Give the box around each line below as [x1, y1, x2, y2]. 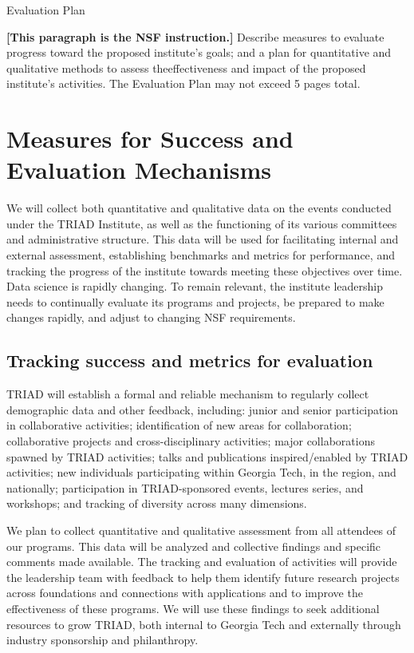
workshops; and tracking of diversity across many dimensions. [6, 495, 307, 512]
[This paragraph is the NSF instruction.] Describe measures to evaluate [6, 28, 384, 45]
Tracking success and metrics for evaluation [6, 348, 373, 373]
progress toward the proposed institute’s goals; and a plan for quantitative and [6, 44, 392, 61]
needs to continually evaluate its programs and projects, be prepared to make [6, 293, 384, 310]
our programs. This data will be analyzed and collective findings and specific [6, 537, 381, 554]
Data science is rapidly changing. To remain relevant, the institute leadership [6, 278, 383, 295]
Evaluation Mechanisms [6, 153, 272, 186]
